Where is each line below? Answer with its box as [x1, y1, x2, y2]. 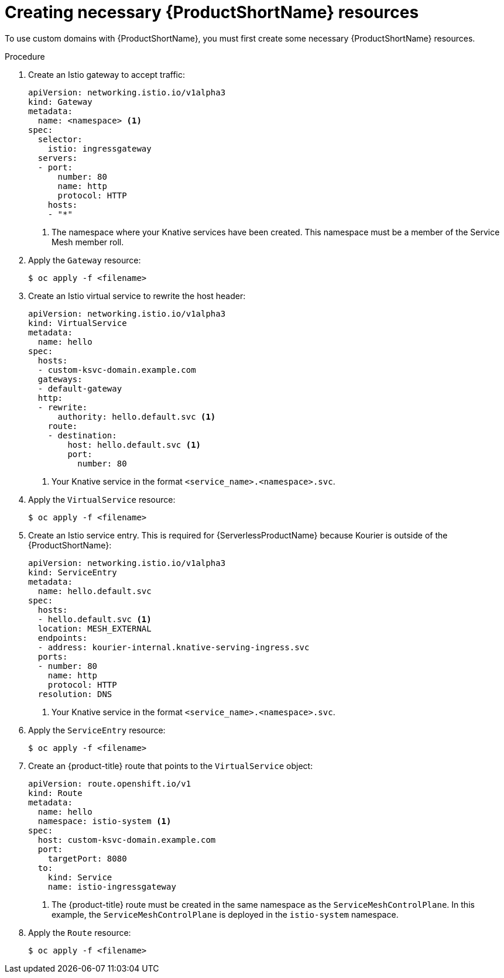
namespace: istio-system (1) [37, 816, 172, 826]
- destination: [47, 430, 117, 440]
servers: [37, 153, 78, 163]
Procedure [5, 51, 45, 61]
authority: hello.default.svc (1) [57, 411, 216, 421]
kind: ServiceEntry [28, 567, 117, 577]
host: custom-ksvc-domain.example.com [37, 835, 216, 845]
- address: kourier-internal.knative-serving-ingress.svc [37, 642, 310, 652]
